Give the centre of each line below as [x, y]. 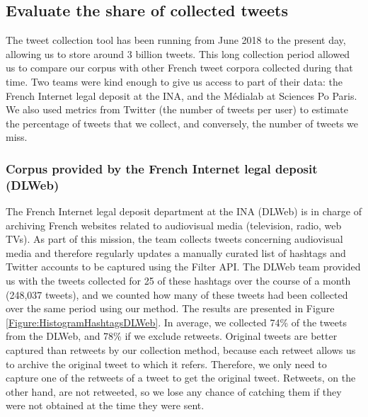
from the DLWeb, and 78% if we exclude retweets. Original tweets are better [172, 336]
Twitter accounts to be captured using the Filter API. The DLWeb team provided [183, 267]
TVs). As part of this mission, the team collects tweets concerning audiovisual [174, 239]
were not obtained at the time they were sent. [105, 405]
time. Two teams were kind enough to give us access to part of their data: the [174, 81]
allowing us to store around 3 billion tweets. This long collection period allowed [178, 53]
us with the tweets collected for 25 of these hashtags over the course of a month [178, 281]
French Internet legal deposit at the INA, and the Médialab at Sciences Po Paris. [182, 95]
